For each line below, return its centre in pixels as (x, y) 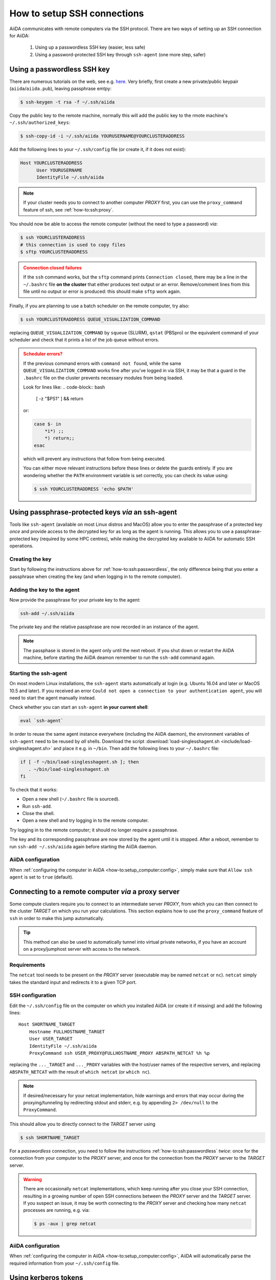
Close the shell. (39, 814)
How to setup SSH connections (77, 13)
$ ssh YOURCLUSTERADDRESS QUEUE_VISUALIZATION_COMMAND (90, 319)
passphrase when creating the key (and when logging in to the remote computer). (96, 577)
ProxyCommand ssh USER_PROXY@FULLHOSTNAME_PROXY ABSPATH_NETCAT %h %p (119, 1053)
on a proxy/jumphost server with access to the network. (82, 949)
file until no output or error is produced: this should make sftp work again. (102, 291)
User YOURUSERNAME (60, 170)
